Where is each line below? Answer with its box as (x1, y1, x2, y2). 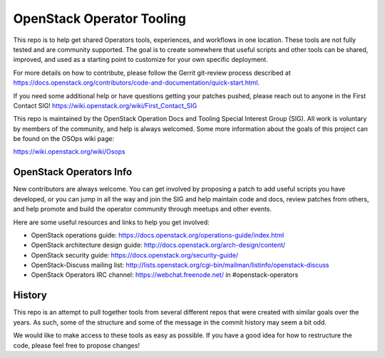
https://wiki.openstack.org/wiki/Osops (13, 147, 125, 156)
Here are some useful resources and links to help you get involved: (13, 218, 210, 226)
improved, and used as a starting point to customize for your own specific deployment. (13, 56, 269, 64)
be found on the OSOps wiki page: (13, 135, 114, 143)
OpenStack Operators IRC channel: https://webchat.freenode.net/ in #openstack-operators (31, 270, 299, 279)
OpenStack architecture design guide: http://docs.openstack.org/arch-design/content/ (31, 241, 286, 249)
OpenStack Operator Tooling (13, 11, 187, 26)
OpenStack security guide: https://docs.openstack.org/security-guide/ (31, 251, 239, 259)
